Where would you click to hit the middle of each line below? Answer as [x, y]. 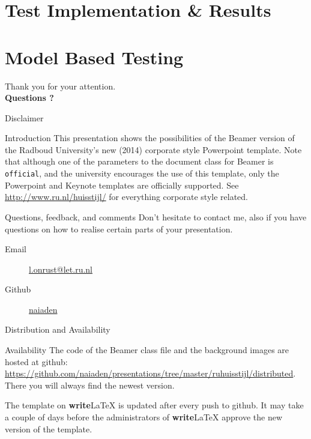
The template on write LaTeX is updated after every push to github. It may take [154, 405]
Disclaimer [24, 117]
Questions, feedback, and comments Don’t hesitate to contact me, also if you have [156, 216]
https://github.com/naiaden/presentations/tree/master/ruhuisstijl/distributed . [150, 373]
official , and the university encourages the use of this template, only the [142, 173]
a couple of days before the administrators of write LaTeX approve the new [144, 417]
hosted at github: [36, 361]
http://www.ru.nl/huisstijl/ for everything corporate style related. [126, 197]
